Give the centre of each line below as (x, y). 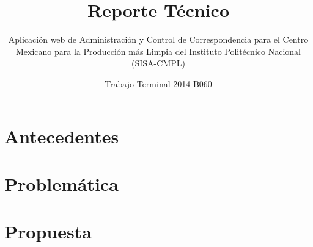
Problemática (61, 183)
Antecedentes (62, 136)
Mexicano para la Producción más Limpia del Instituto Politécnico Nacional (158, 51)
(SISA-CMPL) (158, 63)
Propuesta (48, 231)
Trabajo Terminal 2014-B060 (158, 83)
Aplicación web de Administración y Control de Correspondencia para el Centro (158, 39)
